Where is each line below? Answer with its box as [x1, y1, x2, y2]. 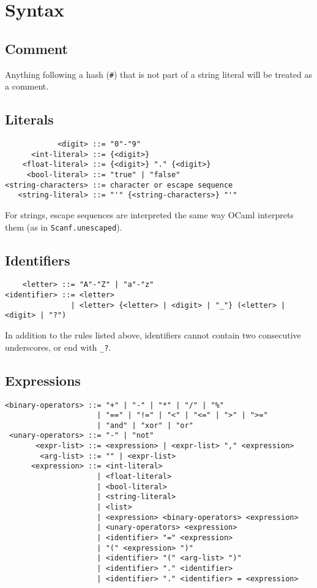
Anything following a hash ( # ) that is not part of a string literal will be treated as [5, 67, 312, 80]
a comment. [5, 80, 49, 93]
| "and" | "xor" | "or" [97, 421, 193, 430]
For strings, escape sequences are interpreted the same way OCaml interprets [5, 208, 294, 221]
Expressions [5, 370, 81, 389]
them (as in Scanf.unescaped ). [5, 220, 122, 233]
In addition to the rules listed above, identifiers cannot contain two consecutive [5, 329, 301, 342]
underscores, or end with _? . [5, 340, 111, 353]
